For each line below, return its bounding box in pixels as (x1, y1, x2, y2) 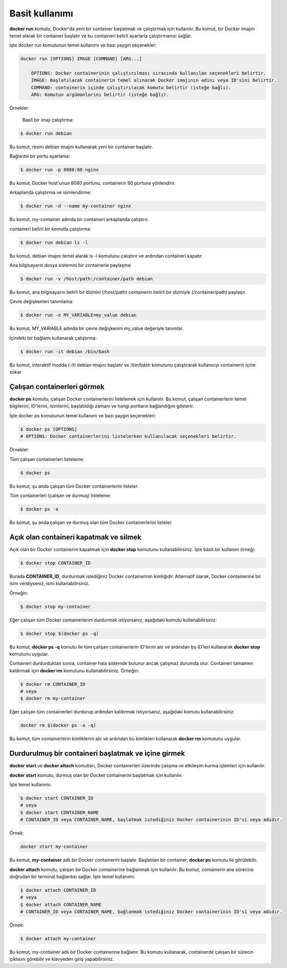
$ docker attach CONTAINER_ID (20, 887, 96, 893)
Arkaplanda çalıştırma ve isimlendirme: (9, 189, 92, 196)
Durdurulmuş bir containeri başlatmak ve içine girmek (9, 749, 186, 758)
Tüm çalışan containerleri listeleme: (9, 456, 85, 462)
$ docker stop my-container (20, 604, 91, 609)
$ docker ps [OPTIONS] (20, 426, 77, 432)
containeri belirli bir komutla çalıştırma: (9, 226, 92, 232)
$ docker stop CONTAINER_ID (20, 560, 91, 566)
